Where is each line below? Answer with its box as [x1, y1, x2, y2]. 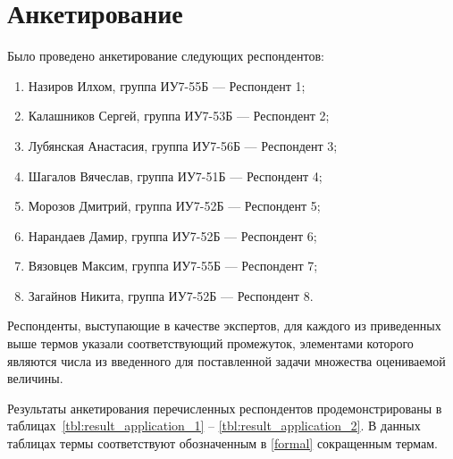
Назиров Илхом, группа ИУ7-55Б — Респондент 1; [28, 76, 306, 95]
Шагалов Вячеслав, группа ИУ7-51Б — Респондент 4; [28, 166, 323, 185]
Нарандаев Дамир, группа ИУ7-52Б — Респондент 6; [28, 226, 317, 245]
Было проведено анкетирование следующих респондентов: [7, 46, 324, 65]
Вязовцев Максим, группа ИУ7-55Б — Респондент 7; [28, 256, 318, 275]
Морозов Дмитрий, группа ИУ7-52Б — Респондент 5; [28, 196, 321, 215]
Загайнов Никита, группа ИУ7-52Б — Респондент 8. [28, 286, 314, 305]
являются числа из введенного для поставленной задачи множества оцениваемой [7, 351, 446, 370]
